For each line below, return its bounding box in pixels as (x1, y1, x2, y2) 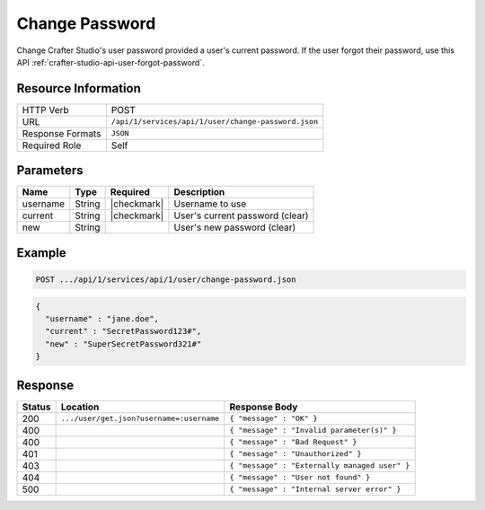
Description (173, 186, 225, 198)
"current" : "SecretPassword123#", (45, 326, 202, 337)
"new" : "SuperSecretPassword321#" (45, 339, 202, 349)
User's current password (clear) (173, 209, 309, 222)
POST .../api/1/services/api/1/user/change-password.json (35, 274, 296, 285)
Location (60, 400, 100, 413)
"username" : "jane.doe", (45, 313, 159, 323)
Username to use (173, 198, 247, 210)
